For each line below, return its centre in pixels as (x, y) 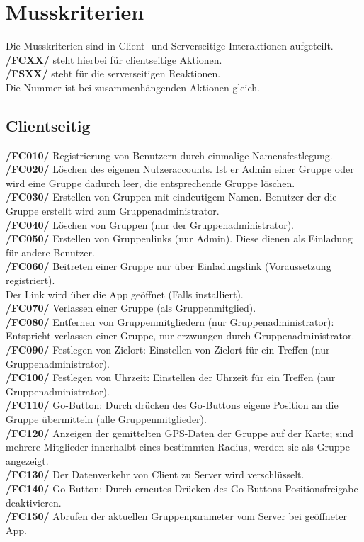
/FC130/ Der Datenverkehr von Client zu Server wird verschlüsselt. (155, 474)
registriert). (30, 280)
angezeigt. (27, 460)
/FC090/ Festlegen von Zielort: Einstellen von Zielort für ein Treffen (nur (168, 350)
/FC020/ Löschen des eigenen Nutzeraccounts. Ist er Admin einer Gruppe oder (180, 169)
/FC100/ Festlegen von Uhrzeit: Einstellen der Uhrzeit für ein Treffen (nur (171, 377)
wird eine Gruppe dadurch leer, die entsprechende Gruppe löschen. (150, 182)
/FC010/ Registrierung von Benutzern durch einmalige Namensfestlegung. (169, 155)
